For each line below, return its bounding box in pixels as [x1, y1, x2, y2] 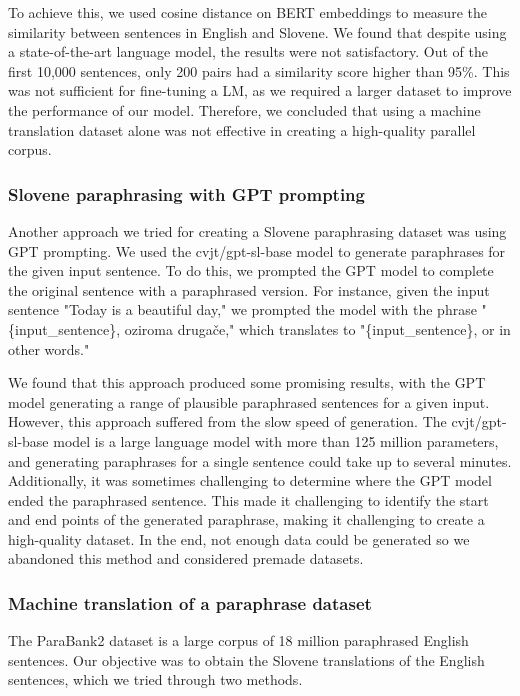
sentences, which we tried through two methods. [8, 669, 303, 690]
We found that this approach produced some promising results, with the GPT [8, 372, 486, 393]
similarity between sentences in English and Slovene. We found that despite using [8, 21, 507, 42]
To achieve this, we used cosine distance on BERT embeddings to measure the [8, 2, 487, 22]
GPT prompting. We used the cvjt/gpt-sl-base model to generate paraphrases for [8, 240, 506, 261]
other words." [8, 338, 90, 359]
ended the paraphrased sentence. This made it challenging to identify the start [8, 489, 489, 510]
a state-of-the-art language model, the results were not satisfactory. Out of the [8, 41, 489, 62]
